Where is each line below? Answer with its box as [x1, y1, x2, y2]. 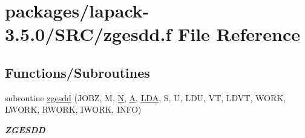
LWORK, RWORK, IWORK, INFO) [5, 103, 142, 116]
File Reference [177, 22, 301, 46]
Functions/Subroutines [5, 63, 150, 81]
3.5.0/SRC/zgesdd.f [5, 22, 172, 46]
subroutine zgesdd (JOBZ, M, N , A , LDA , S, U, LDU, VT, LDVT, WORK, [5, 91, 286, 104]
